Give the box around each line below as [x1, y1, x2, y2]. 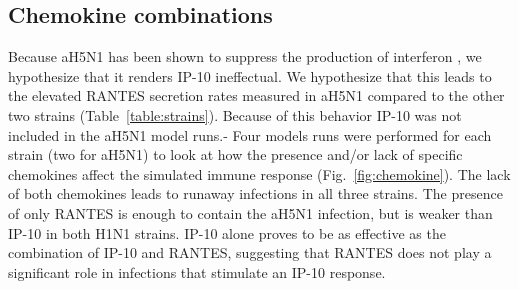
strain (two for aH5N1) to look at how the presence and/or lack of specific [8, 144, 463, 165]
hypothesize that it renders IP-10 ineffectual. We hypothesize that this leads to [8, 65, 492, 86]
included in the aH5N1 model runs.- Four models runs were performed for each [8, 124, 492, 145]
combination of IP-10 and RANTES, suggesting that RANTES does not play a [8, 242, 492, 263]
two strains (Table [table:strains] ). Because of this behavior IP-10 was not [8, 104, 462, 125]
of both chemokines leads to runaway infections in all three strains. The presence [8, 183, 503, 204]
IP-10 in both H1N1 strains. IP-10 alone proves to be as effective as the [8, 222, 446, 243]
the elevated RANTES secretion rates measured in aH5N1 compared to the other [8, 85, 505, 106]
